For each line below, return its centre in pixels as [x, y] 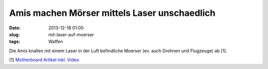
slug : [14, 34]
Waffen [56, 42]
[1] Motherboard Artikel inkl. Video [44, 60]
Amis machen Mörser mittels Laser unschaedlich [112, 13]
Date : [15, 28]
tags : [15, 42]
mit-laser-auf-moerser [71, 34]
